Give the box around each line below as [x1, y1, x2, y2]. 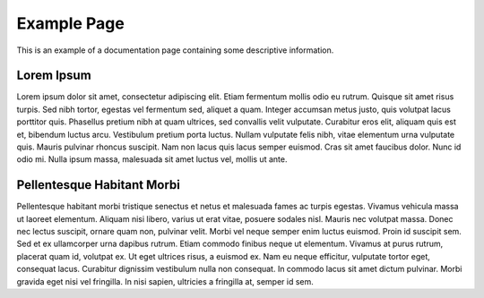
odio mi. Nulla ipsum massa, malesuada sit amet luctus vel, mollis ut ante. [16, 154, 288, 165]
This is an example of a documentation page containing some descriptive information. [16, 45, 334, 55]
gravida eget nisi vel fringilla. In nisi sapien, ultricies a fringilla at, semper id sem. [16, 276, 314, 286]
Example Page [16, 13, 125, 33]
